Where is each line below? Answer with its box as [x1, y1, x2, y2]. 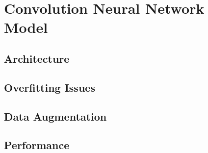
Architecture [4, 51, 70, 66]
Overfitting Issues [4, 79, 95, 95]
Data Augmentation [4, 108, 107, 124]
